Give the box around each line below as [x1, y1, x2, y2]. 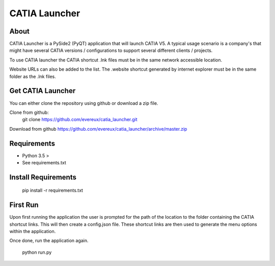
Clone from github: [9, 109, 49, 115]
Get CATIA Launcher [9, 86, 76, 95]
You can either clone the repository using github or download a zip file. [9, 100, 158, 106]
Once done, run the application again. [9, 238, 89, 244]
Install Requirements [9, 173, 76, 182]
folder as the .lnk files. [9, 73, 56, 79]
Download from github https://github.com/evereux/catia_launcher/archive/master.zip [9, 126, 187, 132]
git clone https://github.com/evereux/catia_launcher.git [22, 116, 137, 123]
